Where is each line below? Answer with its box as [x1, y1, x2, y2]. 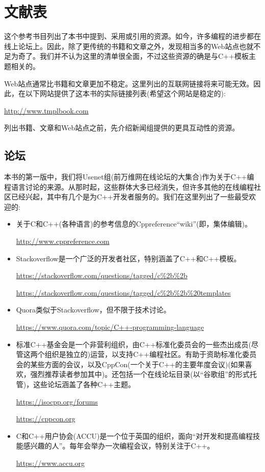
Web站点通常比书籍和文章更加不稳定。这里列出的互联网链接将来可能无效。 [4, 78, 254, 88]
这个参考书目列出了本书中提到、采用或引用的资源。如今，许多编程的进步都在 [4, 31, 261, 41]
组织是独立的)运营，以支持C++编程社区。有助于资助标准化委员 [44, 349, 257, 359]
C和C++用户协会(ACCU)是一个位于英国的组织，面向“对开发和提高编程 [16, 430, 253, 441]
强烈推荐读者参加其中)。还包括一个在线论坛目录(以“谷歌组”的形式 [30, 369, 250, 379]
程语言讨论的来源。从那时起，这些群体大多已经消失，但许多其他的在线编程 [4, 181, 254, 192]
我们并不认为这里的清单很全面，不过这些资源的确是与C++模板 [39, 51, 249, 61]
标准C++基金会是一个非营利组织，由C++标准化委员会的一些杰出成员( [16, 339, 252, 349]
